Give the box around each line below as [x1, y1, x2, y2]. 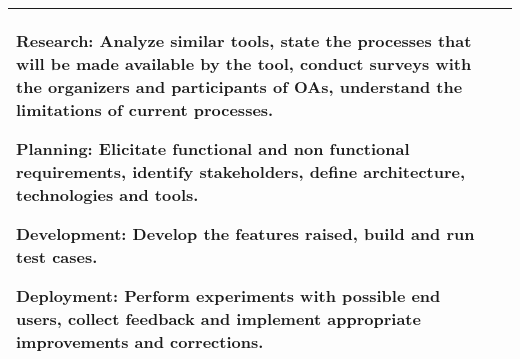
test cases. [16, 245, 98, 268]
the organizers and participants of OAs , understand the [16, 75, 463, 98]
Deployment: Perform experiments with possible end [16, 284, 441, 307]
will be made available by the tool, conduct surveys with [16, 52, 472, 75]
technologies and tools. [16, 183, 199, 206]
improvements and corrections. [16, 330, 264, 353]
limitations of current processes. [16, 98, 274, 121]
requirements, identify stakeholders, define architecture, [16, 160, 466, 183]
